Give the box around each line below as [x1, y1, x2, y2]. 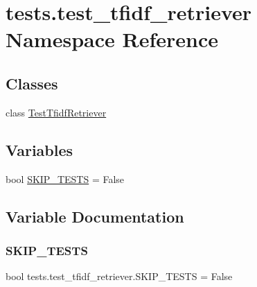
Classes [6, 72, 58, 94]
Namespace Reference [6, 25, 218, 53]
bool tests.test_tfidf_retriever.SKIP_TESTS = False [6, 269, 233, 284]
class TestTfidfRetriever [6, 105, 107, 119]
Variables [6, 139, 73, 160]
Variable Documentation [6, 205, 184, 227]
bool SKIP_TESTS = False [6, 171, 125, 186]
